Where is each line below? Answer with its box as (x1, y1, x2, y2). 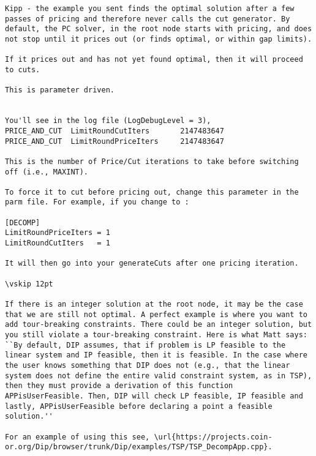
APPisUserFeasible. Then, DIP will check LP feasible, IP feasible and (5, 391, 303, 400)
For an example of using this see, (5, 432, 150, 441)
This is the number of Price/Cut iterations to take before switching (5, 157, 299, 166)
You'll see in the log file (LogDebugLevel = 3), (5, 116, 211, 125)
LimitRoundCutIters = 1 (5, 239, 110, 248)
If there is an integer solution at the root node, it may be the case (5, 300, 303, 309)
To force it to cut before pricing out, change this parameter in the (5, 187, 299, 196)
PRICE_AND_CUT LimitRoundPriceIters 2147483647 (5, 136, 224, 146)
